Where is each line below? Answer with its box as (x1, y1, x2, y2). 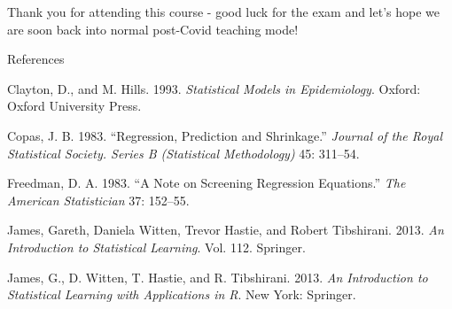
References (7, 50, 65, 68)
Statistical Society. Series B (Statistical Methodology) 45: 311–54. (7, 143, 360, 162)
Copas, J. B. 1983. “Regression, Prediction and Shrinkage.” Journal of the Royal (7, 126, 442, 144)
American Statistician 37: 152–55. (7, 190, 190, 209)
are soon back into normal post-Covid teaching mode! (7, 19, 299, 38)
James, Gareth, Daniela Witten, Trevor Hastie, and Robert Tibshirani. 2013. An (7, 220, 444, 239)
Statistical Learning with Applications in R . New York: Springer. (7, 285, 356, 304)
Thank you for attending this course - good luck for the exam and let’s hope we (7, 3, 440, 20)
